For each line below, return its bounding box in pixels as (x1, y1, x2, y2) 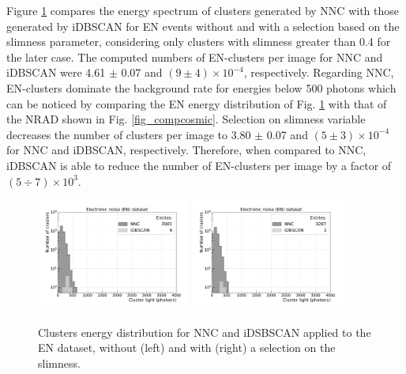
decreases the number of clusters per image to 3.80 (6, 126, 251, 142)
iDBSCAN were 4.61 (6, 64, 106, 81)
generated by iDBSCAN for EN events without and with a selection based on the (6, 17, 400, 34)
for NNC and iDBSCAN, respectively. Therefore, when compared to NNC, (6, 142, 367, 158)
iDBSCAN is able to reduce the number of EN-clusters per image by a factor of (6, 157, 392, 173)
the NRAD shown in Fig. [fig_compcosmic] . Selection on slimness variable (6, 111, 366, 127)
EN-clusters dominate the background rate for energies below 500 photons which (6, 79, 397, 96)
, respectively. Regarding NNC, (243, 64, 394, 81)
